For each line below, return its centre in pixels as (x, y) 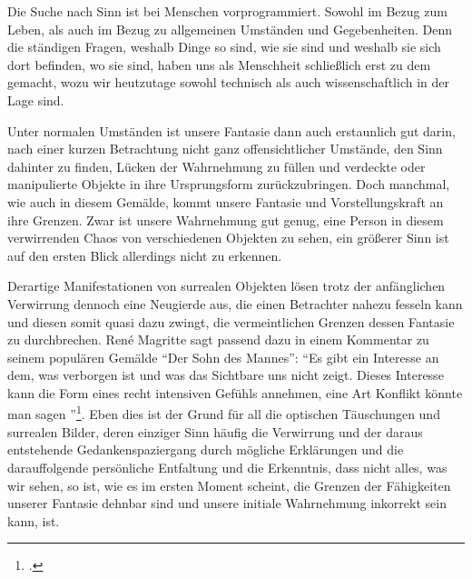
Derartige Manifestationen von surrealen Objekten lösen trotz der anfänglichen (226, 286)
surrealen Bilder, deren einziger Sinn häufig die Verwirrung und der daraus (215, 431)
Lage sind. (36, 100)
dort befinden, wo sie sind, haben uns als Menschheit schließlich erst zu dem (219, 64)
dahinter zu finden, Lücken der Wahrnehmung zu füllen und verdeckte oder (216, 166)
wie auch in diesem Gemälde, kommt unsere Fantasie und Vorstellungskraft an (226, 201)
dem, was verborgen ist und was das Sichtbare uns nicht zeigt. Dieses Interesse (226, 375)
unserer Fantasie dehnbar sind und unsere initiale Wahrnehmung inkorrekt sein (227, 503)
